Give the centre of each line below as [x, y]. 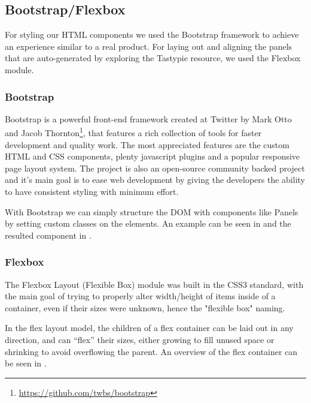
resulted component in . [48, 235]
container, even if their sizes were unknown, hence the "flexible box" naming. [145, 307]
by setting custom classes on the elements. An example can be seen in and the [148, 223]
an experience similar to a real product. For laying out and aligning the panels [149, 46]
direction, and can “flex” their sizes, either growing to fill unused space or [140, 339]
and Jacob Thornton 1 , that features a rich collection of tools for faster [133, 132]
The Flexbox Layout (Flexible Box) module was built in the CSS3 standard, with [154, 284]
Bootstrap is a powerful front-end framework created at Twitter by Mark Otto [148, 118]
